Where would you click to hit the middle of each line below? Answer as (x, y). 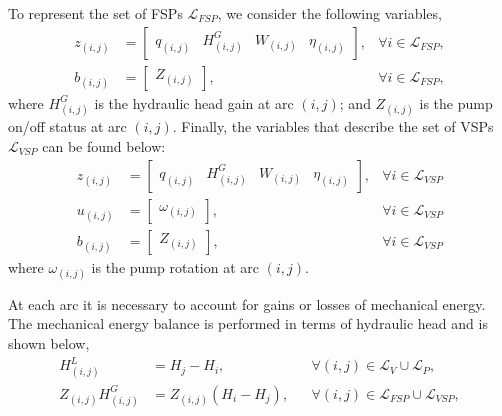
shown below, (49, 343)
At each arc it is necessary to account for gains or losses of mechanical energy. (247, 303)
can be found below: (104, 145)
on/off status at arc (67, 126)
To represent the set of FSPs (95, 13)
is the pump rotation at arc (175, 266)
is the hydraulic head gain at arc (194, 102)
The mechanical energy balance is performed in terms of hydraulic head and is (248, 323)
